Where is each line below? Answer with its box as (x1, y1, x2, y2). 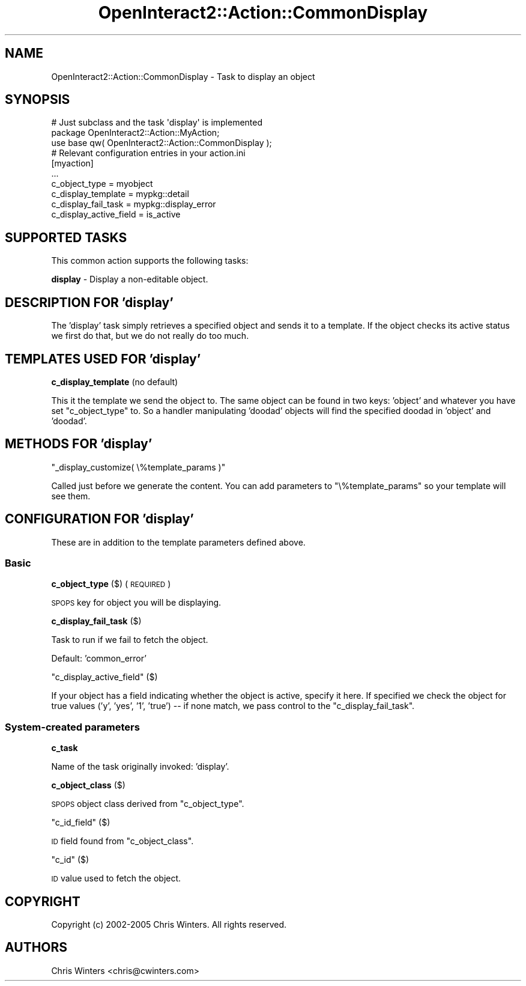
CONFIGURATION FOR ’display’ (5, 511, 194, 527)
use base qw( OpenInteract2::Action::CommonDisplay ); (51, 138, 272, 148)
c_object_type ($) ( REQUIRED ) (51, 579, 171, 589)
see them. (51, 490, 91, 501)
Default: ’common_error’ (51, 653, 147, 664)
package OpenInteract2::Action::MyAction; (51, 127, 220, 138)
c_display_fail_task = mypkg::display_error (51, 199, 216, 210)
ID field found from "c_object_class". (51, 836, 194, 847)
